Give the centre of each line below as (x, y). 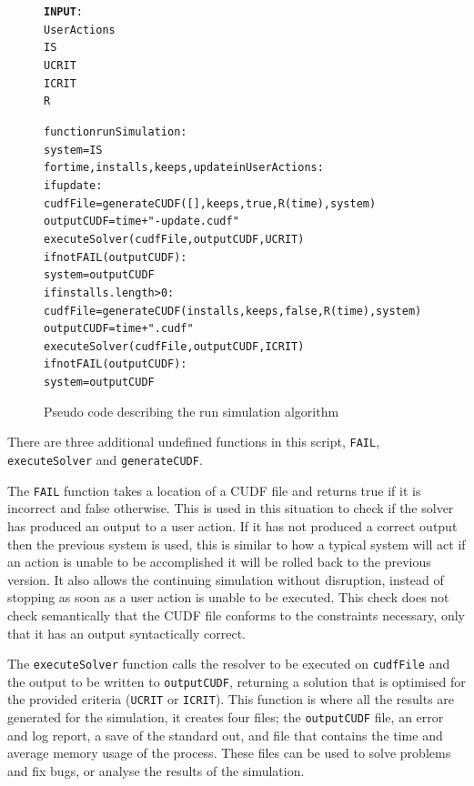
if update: (73, 185)
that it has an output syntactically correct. (126, 633)
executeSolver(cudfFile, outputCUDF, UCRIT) (174, 239)
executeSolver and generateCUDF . (105, 460)
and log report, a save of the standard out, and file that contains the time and (225, 735)
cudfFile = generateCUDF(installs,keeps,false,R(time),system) (233, 311)
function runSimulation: (116, 131)
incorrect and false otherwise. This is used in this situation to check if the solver (231, 508)
